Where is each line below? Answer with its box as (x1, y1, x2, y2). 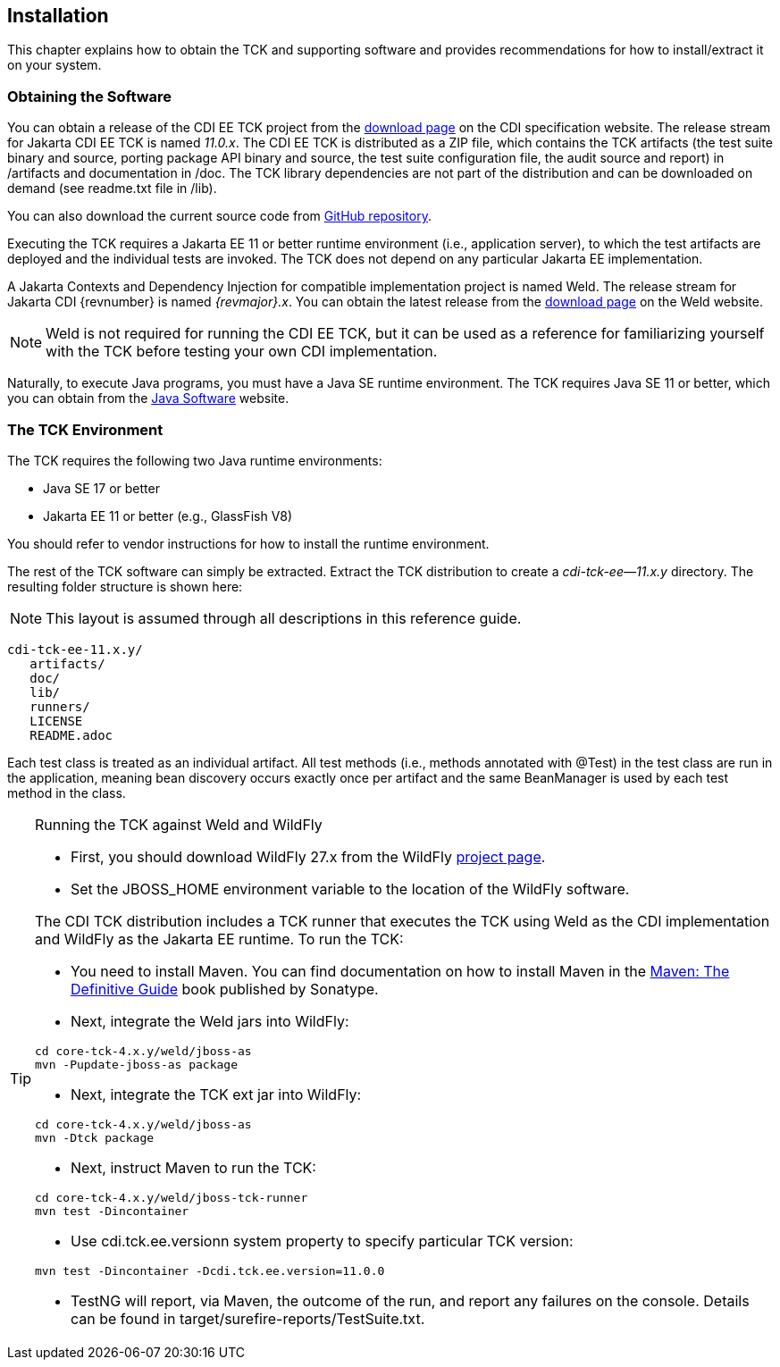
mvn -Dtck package (35, 1130, 155, 1145)
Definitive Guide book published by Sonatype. (71, 979, 379, 998)
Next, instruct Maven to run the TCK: (71, 1158, 316, 1177)
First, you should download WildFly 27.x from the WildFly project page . (71, 847, 546, 866)
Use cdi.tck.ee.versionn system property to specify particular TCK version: (71, 1231, 574, 1250)
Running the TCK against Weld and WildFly (35, 815, 323, 834)
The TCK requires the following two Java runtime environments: (7, 452, 382, 468)
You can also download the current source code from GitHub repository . (7, 208, 432, 224)
